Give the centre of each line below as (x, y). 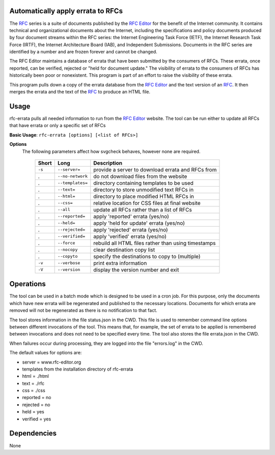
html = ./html (36, 376)
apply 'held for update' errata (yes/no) (139, 223)
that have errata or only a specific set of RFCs (58, 126)
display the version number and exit (136, 269)
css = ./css (34, 390)
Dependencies (33, 433)
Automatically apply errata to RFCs (66, 11)
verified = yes (37, 419)
